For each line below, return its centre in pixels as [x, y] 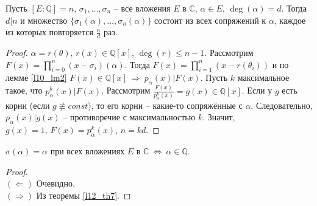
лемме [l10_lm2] [36, 77]
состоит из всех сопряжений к [210, 20]
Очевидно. [55, 183]
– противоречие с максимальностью [129, 117]
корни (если [28, 105]
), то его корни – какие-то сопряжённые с [165, 105]
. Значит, [219, 117]
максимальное [263, 77]
